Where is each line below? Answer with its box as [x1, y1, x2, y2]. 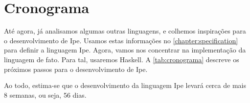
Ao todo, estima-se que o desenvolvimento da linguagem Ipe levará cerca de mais [4, 80, 246, 90]
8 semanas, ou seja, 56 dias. [4, 89, 87, 100]
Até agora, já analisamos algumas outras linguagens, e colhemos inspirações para [4, 26, 246, 36]
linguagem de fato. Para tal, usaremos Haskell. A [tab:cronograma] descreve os [4, 54, 239, 64]
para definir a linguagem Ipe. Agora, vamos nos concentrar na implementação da [4, 45, 246, 55]
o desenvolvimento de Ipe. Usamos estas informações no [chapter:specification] [4, 35, 238, 45]
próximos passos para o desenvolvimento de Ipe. [4, 64, 148, 74]
